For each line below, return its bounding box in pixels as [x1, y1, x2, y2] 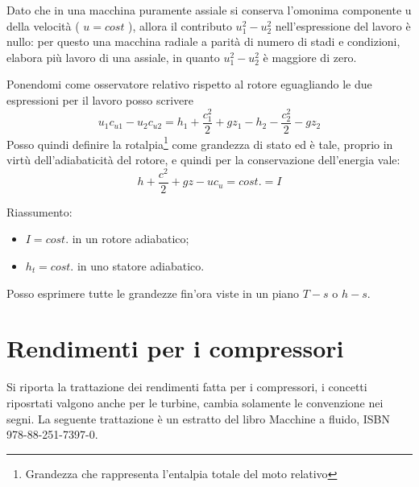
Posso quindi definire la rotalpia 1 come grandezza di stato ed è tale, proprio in [6, 133, 393, 152]
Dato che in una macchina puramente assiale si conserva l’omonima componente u [6, 2, 412, 18]
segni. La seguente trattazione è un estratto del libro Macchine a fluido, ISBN [6, 410, 390, 427]
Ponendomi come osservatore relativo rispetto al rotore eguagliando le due [6, 76, 372, 93]
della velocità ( [6, 17, 80, 34]
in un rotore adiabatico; [72, 230, 189, 247]
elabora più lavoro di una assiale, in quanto [6, 48, 220, 65]
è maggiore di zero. [263, 48, 357, 65]
